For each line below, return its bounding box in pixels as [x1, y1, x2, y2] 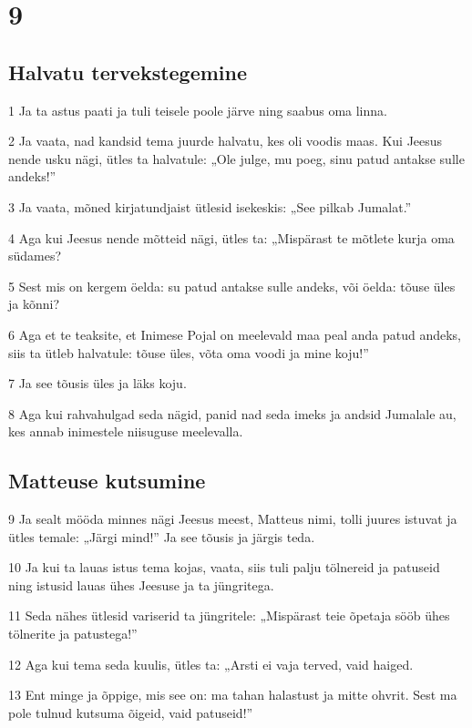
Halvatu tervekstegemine [8, 57, 248, 86]
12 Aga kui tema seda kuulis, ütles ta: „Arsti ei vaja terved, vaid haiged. [8, 654, 414, 673]
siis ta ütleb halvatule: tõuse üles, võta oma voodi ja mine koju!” [8, 343, 369, 362]
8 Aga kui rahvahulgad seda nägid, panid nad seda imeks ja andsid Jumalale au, [8, 404, 457, 423]
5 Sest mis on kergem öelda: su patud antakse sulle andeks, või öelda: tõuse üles [8, 276, 456, 295]
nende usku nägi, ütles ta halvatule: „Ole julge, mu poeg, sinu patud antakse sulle [8, 149, 465, 168]
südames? [8, 246, 62, 265]
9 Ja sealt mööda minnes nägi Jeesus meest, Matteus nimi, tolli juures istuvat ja [8, 509, 457, 528]
